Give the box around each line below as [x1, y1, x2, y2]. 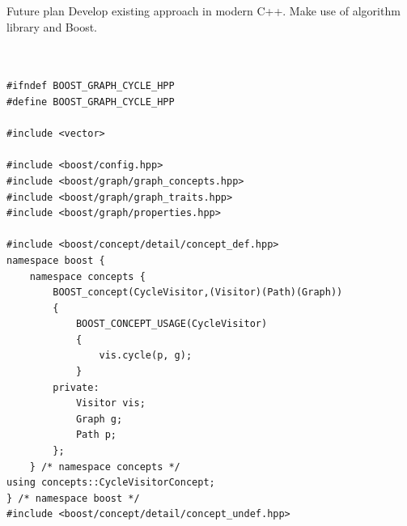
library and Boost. [6, 18, 97, 35]
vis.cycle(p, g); [99, 350, 193, 362]
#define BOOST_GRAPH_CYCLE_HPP [6, 95, 175, 108]
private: [53, 381, 100, 393]
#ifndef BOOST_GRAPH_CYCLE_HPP [6, 80, 175, 92]
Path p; [75, 429, 117, 441]
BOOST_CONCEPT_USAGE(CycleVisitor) [75, 318, 268, 330]
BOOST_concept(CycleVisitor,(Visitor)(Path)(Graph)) [53, 286, 343, 299]
